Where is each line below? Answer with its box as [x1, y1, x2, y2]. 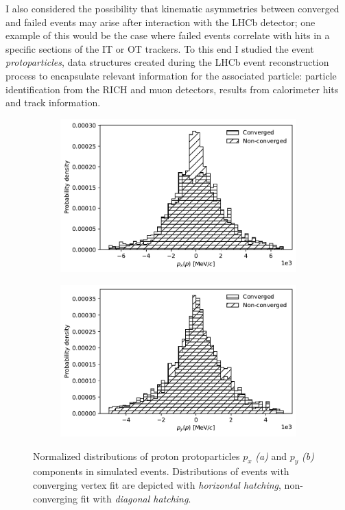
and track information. [5, 95, 101, 110]
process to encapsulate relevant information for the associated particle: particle [5, 68, 337, 82]
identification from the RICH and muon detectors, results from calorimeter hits [5, 82, 339, 96]
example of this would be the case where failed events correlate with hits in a [5, 28, 330, 42]
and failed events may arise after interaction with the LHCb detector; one [5, 14, 316, 29]
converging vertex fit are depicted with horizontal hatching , [33, 478, 281, 492]
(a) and [255, 448, 287, 463]
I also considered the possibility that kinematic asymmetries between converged [5, 1, 340, 15]
